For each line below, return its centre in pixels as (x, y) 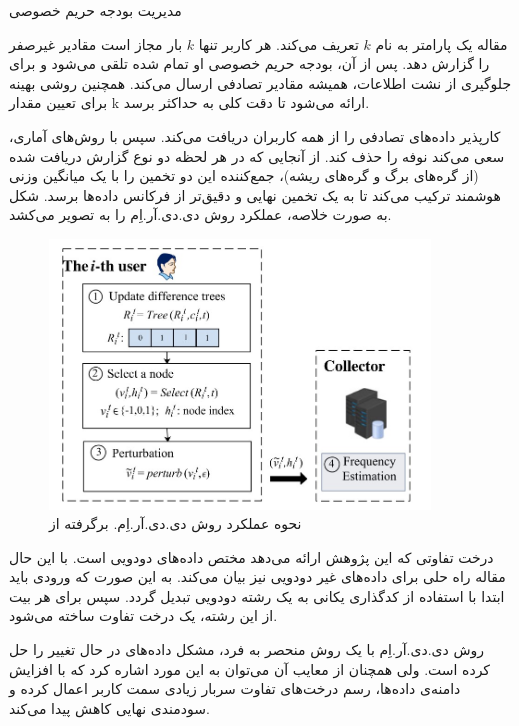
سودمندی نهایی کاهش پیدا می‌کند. (109, 707)
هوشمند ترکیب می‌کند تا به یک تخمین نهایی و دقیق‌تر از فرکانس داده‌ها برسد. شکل (255, 194)
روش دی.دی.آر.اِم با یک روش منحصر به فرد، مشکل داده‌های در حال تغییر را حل (246, 649)
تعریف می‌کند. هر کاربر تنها (278, 43)
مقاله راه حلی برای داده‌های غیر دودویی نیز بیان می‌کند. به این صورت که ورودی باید (257, 576)
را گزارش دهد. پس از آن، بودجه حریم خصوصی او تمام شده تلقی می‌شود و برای (249, 63)
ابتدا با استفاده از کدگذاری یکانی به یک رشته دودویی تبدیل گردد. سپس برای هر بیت (257, 595)
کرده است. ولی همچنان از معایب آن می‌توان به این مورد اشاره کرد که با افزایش (250, 668)
